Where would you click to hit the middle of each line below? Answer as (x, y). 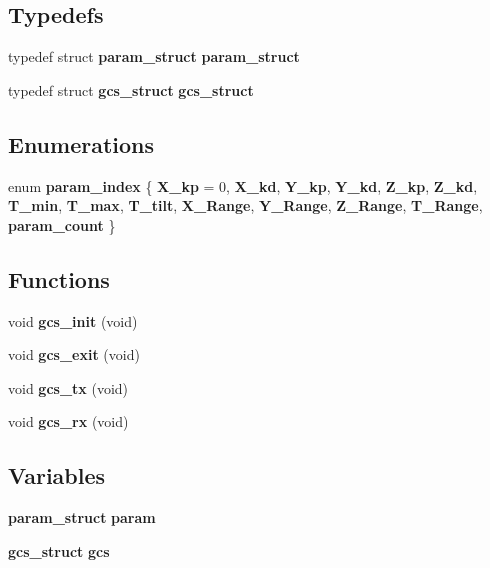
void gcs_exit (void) (74, 354)
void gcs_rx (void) (68, 421)
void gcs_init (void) (73, 320)
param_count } (62, 224)
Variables (57, 475)
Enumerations (81, 143)
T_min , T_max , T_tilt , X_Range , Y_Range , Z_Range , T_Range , (245, 205)
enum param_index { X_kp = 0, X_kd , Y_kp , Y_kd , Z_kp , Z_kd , (243, 185)
